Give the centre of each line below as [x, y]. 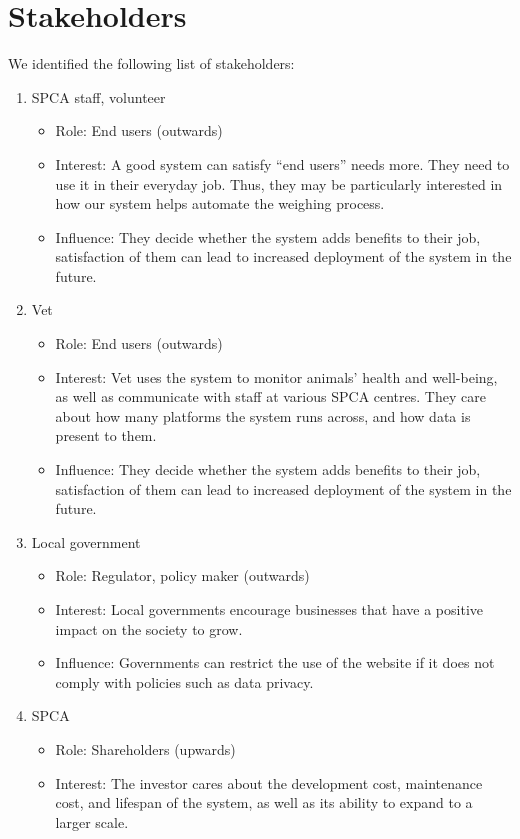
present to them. [106, 435]
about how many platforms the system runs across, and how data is [263, 415]
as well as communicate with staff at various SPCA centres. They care [270, 396]
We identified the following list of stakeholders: [151, 63]
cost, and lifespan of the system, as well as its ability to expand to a [264, 802]
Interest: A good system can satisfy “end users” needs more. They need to [282, 163]
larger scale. [92, 821]
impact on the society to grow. [149, 628]
